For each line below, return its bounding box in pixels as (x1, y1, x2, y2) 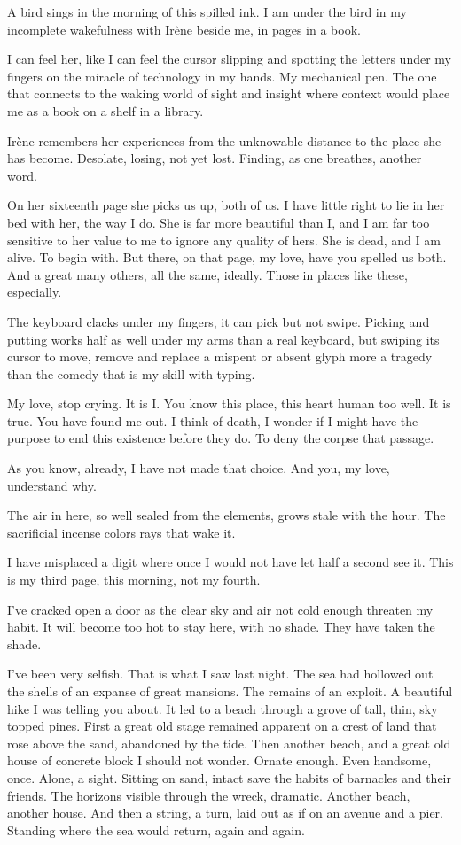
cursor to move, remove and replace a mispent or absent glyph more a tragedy (7, 347, 433, 366)
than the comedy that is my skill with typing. (7, 364, 255, 383)
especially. (7, 283, 62, 301)
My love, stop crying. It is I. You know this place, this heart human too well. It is (7, 394, 451, 413)
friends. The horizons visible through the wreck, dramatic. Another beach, (7, 786, 410, 804)
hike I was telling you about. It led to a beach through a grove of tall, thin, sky (7, 699, 438, 717)
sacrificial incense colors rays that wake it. (7, 523, 236, 541)
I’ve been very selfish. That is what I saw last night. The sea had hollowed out (7, 664, 434, 683)
